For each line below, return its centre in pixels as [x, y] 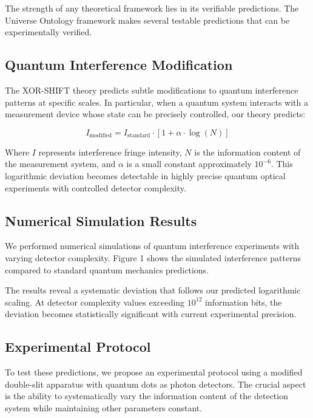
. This [282, 164]
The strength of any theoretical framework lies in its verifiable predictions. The [152, 8]
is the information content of [247, 152]
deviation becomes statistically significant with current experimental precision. [151, 314]
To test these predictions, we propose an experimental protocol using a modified [154, 372]
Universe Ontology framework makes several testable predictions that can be [147, 20]
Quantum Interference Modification [119, 65]
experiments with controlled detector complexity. [96, 187]
